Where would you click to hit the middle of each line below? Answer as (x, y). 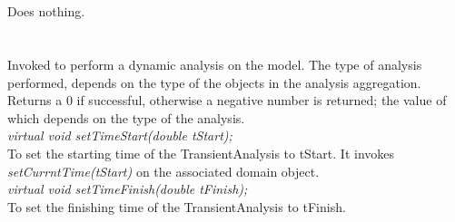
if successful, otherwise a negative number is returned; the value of (262, 100)
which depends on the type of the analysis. (126, 117)
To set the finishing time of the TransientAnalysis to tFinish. (177, 206)
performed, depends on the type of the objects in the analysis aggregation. (214, 82)
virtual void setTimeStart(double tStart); (120, 135)
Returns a (35, 100)
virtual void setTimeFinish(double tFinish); (128, 189)
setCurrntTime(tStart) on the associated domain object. (163, 171)
